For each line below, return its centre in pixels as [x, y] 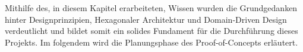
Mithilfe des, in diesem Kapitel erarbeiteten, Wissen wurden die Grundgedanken [151, 8]
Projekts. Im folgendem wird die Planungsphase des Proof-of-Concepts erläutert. [151, 42]
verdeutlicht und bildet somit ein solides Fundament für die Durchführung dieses [151, 31]
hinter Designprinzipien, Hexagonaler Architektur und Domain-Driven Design [146, 19]
